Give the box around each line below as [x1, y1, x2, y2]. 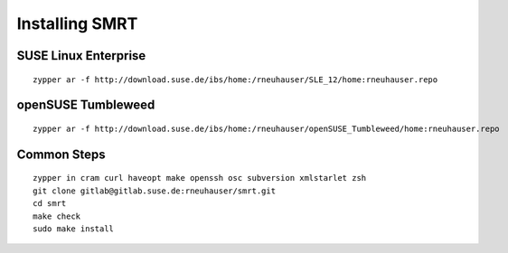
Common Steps [16, 146, 106, 162]
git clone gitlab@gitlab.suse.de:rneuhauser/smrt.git [33, 185, 276, 196]
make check [33, 211, 81, 221]
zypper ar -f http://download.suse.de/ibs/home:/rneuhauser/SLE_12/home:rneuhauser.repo [33, 74, 438, 85]
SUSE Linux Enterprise [16, 48, 146, 63]
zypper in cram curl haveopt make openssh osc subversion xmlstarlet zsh [33, 173, 367, 183]
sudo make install [33, 223, 115, 234]
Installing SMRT [16, 14, 138, 33]
